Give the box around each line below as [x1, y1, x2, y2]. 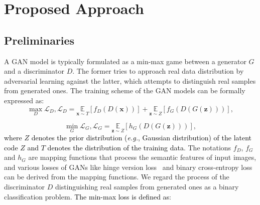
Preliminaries [4, 32, 75, 48]
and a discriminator [4, 66, 64, 76]
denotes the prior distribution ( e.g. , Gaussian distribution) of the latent [31, 132, 252, 142]
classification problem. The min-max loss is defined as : [4, 191, 171, 201]
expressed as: [4, 95, 44, 105]
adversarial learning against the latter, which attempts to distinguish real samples [4, 75, 256, 86]
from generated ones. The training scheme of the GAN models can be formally [4, 85, 245, 96]
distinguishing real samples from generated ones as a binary [55, 181, 239, 191]
